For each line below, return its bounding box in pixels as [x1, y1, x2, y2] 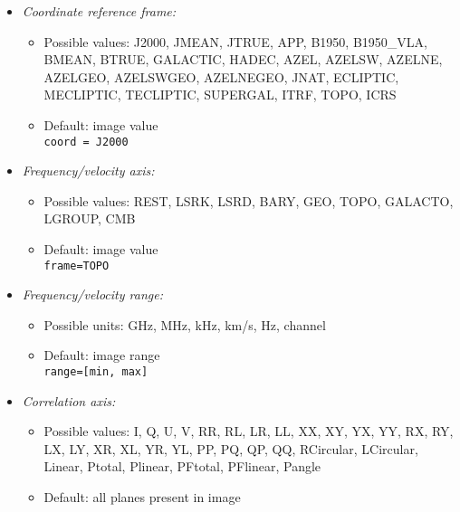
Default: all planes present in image [43, 488, 241, 507]
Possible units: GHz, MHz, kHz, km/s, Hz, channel [43, 315, 326, 334]
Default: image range [43, 346, 160, 365]
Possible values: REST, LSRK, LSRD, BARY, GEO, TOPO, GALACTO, [43, 191, 454, 210]
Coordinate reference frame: [22, 2, 177, 20]
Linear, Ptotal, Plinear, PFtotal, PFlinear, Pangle [43, 457, 321, 476]
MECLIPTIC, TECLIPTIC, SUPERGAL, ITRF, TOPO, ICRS [43, 85, 397, 104]
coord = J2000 [43, 135, 129, 148]
